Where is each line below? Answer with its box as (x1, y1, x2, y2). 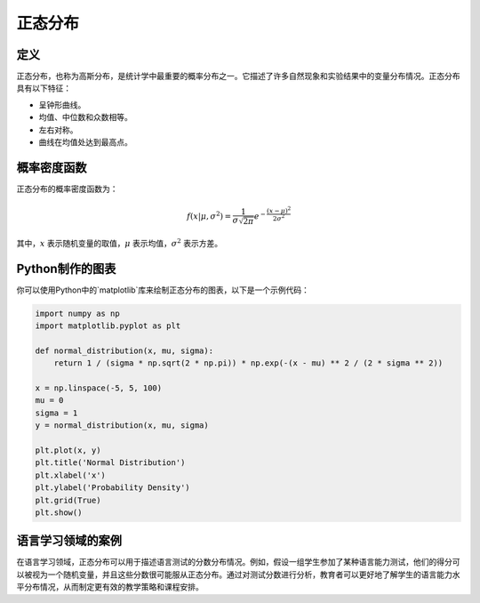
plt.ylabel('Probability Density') (35, 483, 190, 493)
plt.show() (35, 507, 83, 518)
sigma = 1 (35, 407, 78, 418)
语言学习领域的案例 (16, 534, 122, 549)
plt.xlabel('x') (35, 470, 107, 480)
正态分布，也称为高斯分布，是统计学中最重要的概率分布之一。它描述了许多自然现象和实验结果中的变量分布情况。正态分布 (16, 71, 460, 82)
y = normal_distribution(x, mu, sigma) (35, 421, 209, 430)
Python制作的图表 (16, 261, 116, 276)
